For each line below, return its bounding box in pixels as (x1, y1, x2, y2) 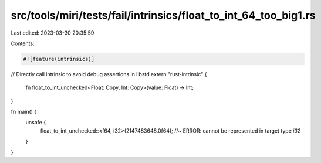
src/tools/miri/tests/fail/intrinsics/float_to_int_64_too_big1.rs (11, 9, 316, 22)
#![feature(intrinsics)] (23, 56, 95, 62)
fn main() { (11, 108, 37, 116)
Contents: (11, 40, 35, 47)
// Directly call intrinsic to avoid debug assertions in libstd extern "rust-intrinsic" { (11, 70, 207, 77)
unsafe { (25, 119, 46, 126)
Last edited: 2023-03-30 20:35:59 (11, 29, 94, 36)
